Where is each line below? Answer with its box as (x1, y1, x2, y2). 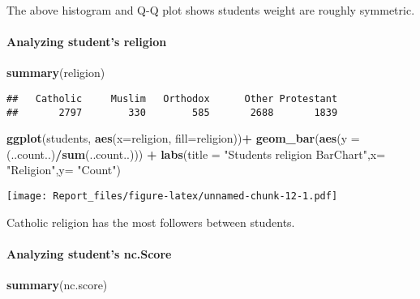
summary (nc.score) (6, 276, 108, 293)
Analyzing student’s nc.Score (6, 245, 172, 262)
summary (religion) (6, 64, 105, 81)
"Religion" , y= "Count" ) (6, 161, 121, 178)
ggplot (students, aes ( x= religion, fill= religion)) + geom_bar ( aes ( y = (6, 130, 360, 147)
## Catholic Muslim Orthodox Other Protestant (6, 92, 338, 105)
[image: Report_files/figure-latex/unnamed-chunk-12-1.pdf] (6, 190, 338, 203)
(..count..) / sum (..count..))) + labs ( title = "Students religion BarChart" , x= (6, 145, 386, 162)
